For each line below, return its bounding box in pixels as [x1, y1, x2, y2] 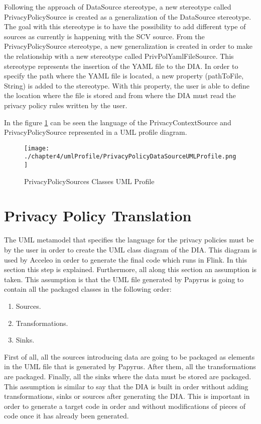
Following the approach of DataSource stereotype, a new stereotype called [4, 2, 231, 12]
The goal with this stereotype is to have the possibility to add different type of [4, 21, 246, 32]
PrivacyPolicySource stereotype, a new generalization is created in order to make [4, 41, 253, 51]
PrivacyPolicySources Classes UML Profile [24, 176, 155, 186]
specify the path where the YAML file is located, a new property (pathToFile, [4, 70, 244, 81]
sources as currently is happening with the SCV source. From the [4, 31, 205, 41]
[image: [24, 144, 50, 152]
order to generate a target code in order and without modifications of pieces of [4, 400, 246, 411]
